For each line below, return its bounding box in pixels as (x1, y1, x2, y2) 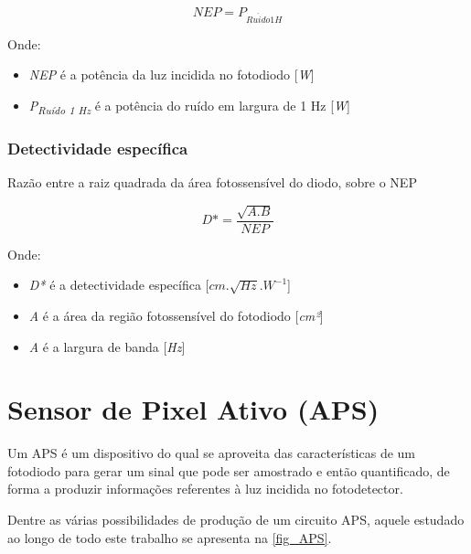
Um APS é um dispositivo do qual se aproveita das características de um (7, 443, 416, 463)
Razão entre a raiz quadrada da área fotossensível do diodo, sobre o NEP (7, 173, 417, 192)
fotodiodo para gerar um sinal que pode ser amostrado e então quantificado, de (7, 461, 450, 480)
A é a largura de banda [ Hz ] (28, 336, 186, 356)
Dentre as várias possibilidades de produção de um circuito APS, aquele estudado (7, 510, 465, 528)
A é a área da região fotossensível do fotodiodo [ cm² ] (28, 305, 324, 325)
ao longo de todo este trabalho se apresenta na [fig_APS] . (7, 527, 332, 547)
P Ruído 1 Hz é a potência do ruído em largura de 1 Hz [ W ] (28, 95, 350, 117)
